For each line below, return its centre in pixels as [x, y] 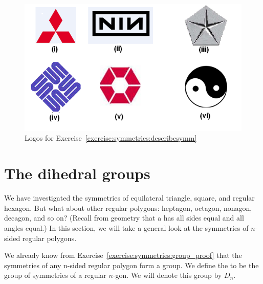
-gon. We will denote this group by [167, 275]
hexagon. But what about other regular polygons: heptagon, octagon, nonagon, [128, 207]
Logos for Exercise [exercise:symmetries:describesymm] [111, 138]
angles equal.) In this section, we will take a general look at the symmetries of [126, 227]
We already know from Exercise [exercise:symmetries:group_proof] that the [123, 255]
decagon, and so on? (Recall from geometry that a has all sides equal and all [124, 218]
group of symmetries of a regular [55, 275]
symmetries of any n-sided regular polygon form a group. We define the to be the [131, 265]
